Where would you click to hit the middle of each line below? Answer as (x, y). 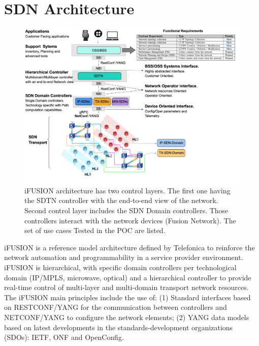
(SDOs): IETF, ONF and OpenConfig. (64, 337)
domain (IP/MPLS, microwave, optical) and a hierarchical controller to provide (128, 277)
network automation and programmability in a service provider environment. (124, 257)
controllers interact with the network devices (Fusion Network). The (130, 220)
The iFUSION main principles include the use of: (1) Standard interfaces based (127, 297)
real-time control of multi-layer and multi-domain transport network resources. (126, 287)
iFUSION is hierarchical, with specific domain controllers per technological (120, 267)
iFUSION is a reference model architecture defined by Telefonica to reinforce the (129, 247)
